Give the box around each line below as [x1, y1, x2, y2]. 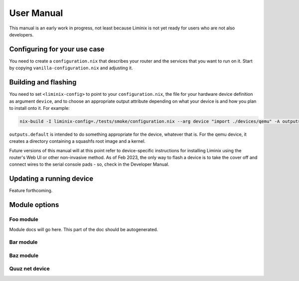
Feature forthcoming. [9, 188, 53, 194]
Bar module [9, 239, 38, 246]
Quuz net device [9, 265, 50, 272]
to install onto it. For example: [9, 105, 70, 111]
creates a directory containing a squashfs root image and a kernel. [9, 138, 146, 144]
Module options [9, 201, 59, 209]
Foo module [9, 216, 38, 223]
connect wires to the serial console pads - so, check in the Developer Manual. [9, 161, 169, 167]
